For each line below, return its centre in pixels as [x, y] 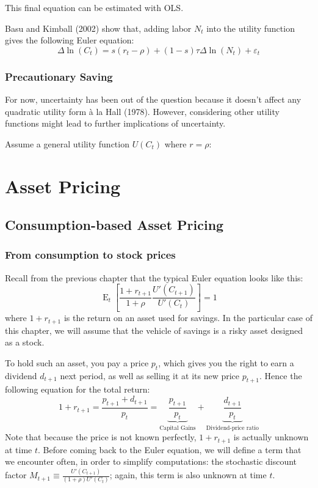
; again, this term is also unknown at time [188, 475]
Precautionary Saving [59, 76]
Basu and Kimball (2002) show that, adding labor [98, 28]
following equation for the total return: [78, 389]
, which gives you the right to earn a [226, 362]
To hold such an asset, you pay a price [77, 362]
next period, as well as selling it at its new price [150, 375]
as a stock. [25, 342]
